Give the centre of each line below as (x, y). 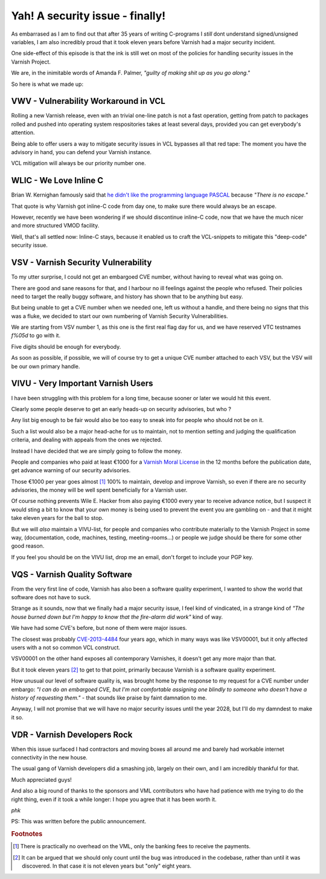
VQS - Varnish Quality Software (72, 574)
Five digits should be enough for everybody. (66, 346)
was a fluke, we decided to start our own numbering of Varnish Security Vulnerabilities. (120, 316)
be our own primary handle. (46, 366)
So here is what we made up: (47, 84)
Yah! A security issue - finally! (88, 16)
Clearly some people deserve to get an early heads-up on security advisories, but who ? (121, 409)
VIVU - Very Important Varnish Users (82, 384)
